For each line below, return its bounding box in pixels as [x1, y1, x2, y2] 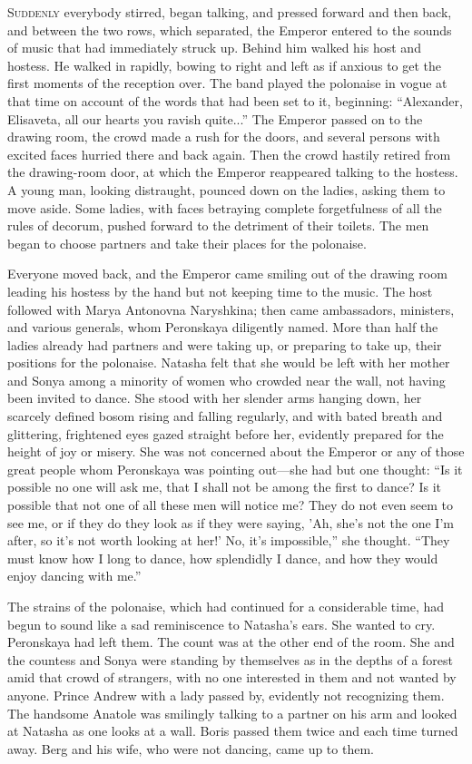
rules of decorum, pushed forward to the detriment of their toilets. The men [7, 216, 429, 235]
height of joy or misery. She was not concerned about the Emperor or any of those [7, 442, 465, 461]
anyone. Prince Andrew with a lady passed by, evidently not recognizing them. [7, 685, 445, 704]
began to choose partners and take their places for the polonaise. [7, 233, 367, 252]
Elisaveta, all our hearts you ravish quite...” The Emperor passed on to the [7, 109, 423, 128]
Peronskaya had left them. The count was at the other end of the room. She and [7, 632, 455, 651]
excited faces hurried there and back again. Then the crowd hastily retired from [7, 144, 451, 163]
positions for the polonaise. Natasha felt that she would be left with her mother [7, 353, 450, 372]
